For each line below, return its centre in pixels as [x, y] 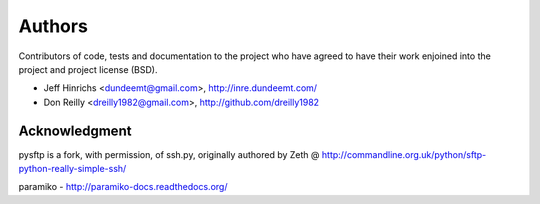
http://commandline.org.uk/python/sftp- [404, 154]
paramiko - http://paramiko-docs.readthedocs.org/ [123, 187]
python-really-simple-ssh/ [72, 169]
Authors [53, 26]
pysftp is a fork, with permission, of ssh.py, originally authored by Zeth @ [169, 154]
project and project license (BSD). [88, 69]
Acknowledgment [75, 130]
